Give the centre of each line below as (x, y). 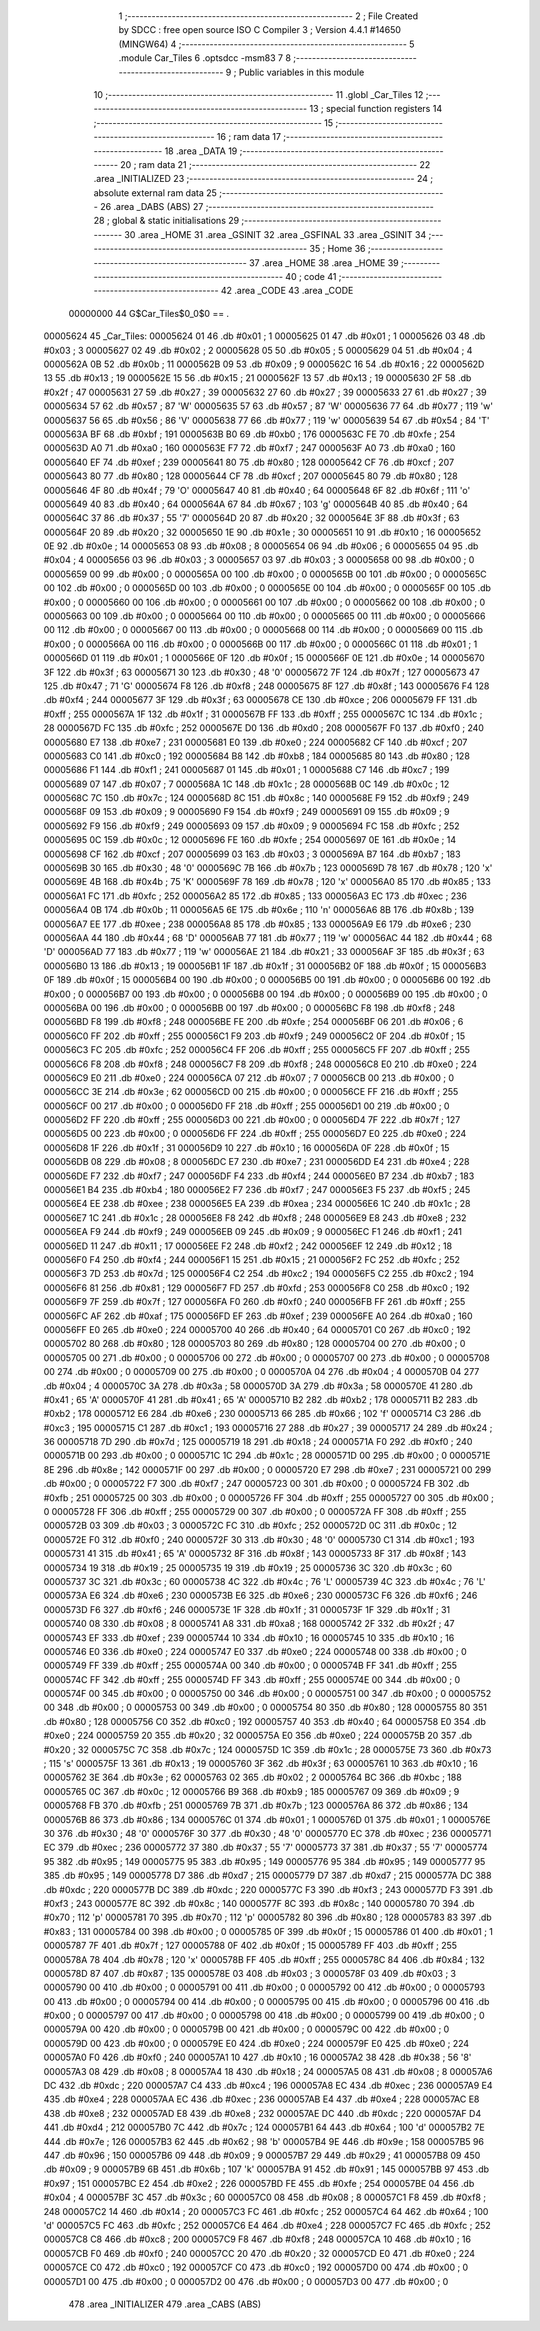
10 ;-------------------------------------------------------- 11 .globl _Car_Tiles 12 (258, 94)
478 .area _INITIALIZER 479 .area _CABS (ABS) (165, 2304)
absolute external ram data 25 (155, 192)
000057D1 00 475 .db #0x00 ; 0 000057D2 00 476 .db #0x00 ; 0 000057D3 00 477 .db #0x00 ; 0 (246, 2281)
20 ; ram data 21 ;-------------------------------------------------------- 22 (275, 164)
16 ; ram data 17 (249, 137)
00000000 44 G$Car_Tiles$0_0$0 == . (149, 313)
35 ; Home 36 (337, 249)
